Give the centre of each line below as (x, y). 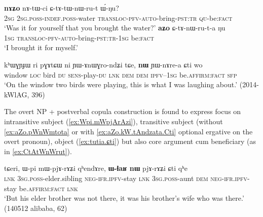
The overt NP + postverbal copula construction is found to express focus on (123, 111)
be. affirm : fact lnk (48, 188)
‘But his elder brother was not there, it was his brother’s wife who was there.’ (124, 198)
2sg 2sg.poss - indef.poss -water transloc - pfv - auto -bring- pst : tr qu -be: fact (118, 17)
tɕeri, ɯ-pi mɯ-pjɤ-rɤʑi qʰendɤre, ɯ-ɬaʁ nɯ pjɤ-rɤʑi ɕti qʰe (96, 168)
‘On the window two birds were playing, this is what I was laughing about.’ (121, 84)
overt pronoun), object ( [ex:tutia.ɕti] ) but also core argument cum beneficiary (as (130, 141)
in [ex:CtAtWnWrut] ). (38, 151)
